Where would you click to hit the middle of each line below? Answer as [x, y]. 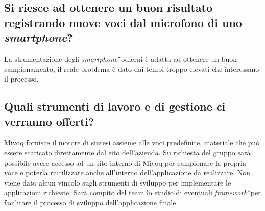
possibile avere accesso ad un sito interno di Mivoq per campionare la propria [125, 162]
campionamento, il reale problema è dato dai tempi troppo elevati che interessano [132, 69]
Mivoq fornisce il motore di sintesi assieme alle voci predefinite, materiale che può [132, 142]
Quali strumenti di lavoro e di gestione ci [115, 106]
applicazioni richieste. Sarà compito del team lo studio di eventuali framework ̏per [132, 192]
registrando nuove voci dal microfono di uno [123, 22]
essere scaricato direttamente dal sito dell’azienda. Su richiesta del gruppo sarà [127, 152]
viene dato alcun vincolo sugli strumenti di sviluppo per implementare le [118, 182]
